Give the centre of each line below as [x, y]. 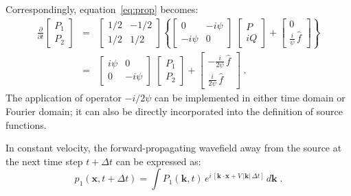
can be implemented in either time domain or [250, 98]
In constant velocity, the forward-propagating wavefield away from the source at [174, 148]
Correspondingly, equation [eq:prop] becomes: [102, 9]
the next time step [44, 161]
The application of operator [64, 98]
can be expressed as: [158, 161]
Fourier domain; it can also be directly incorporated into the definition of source [174, 111]
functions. [26, 124]
